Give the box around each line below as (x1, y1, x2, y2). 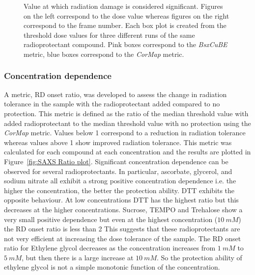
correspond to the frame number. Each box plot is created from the (24, 20, 227, 30)
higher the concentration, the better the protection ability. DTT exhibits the (4, 185, 235, 195)
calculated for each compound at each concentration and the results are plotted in (4, 147, 251, 157)
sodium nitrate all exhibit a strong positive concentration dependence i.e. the (4, 175, 236, 186)
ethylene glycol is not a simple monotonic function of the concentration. (4, 262, 220, 272)
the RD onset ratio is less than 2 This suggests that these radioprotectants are (4, 224, 240, 234)
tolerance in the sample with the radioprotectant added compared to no (4, 99, 220, 109)
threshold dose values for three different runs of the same (24, 29, 195, 40)
